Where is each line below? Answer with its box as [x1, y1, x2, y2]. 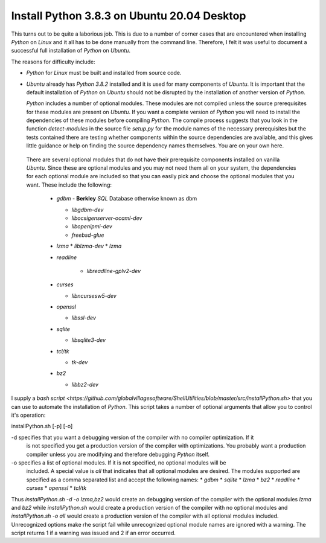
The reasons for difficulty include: [11, 58, 96, 65]
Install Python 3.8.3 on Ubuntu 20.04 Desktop [11, 9, 246, 22]
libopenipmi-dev [71, 223, 113, 230]
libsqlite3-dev [71, 336, 106, 344]
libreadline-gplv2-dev [86, 267, 141, 274]
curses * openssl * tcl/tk [26, 484, 87, 492]
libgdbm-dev [71, 206, 104, 213]
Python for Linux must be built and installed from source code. [26, 69, 182, 77]
